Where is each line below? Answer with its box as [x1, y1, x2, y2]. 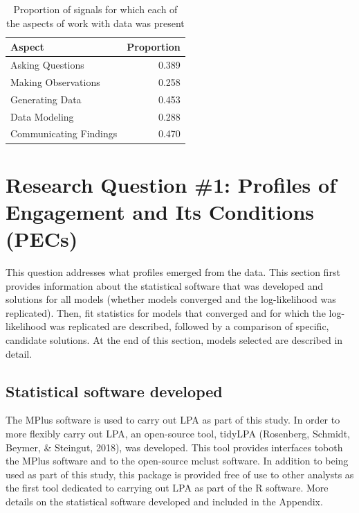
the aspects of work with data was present [6, 15, 185, 30]
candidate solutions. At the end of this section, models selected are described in [6, 332, 343, 347]
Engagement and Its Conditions [6, 197, 315, 225]
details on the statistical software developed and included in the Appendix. [6, 494, 323, 508]
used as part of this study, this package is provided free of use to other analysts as [6, 467, 354, 481]
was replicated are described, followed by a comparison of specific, [49, 319, 329, 333]
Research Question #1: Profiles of [6, 170, 336, 198]
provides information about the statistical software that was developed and [6, 278, 324, 293]
